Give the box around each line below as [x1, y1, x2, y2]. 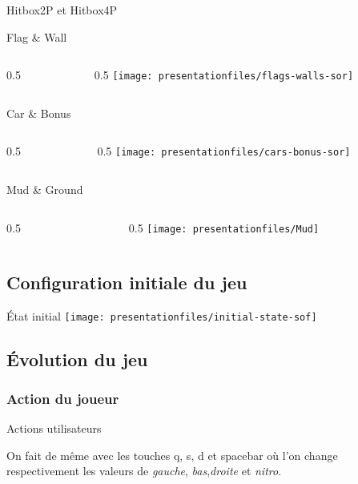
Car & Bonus [6, 104, 71, 121]
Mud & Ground [6, 181, 83, 198]
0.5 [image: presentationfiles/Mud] [128, 219, 320, 236]
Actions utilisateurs [6, 420, 102, 437]
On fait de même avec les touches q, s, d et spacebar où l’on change [6, 446, 338, 463]
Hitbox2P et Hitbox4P [6, 2, 118, 18]
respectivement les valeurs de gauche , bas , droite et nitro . [6, 462, 282, 479]
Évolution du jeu [6, 346, 148, 371]
